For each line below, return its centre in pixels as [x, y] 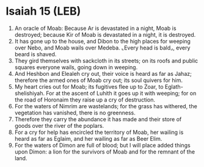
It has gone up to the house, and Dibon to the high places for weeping [102, 41]
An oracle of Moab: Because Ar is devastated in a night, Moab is [95, 28]
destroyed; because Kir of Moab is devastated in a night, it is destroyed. [105, 34]
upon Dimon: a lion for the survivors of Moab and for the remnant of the [105, 152]
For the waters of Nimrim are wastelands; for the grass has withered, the [106, 106]
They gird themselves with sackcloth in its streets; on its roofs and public [106, 61]
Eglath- [174, 86]
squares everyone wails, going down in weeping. [76, 67]
